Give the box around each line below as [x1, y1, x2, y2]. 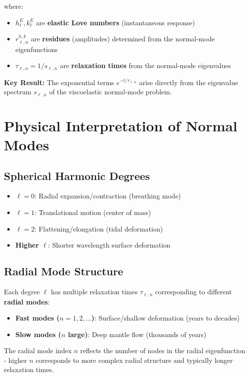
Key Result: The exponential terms [4, 77, 114, 87]
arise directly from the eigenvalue [139, 77, 238, 87]
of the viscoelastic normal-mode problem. [49, 87, 172, 97]
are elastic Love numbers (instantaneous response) [36, 17, 195, 27]
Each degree [4, 286, 40, 297]
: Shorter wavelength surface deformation [48, 240, 171, 250]
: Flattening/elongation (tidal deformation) [35, 223, 163, 233]
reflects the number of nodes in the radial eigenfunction [80, 345, 246, 356]
